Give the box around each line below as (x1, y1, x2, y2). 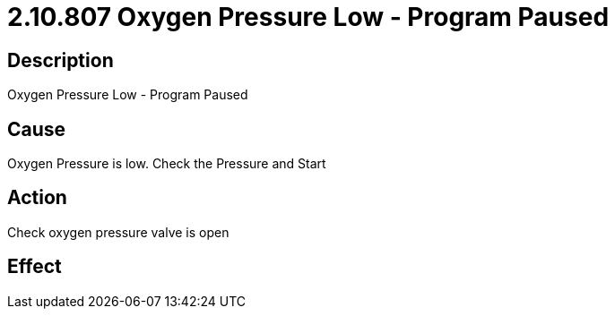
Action (7, 186, 67, 209)
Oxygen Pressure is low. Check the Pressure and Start (7, 156, 326, 172)
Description (7, 48, 114, 72)
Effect (7, 255, 62, 278)
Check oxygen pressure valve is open (7, 224, 230, 240)
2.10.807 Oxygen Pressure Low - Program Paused (7, 2, 610, 32)
